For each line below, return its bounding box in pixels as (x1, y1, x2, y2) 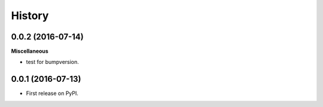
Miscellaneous (11, 48, 49, 55)
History (11, 9, 49, 22)
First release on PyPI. (26, 90, 79, 97)
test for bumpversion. (26, 59, 79, 66)
